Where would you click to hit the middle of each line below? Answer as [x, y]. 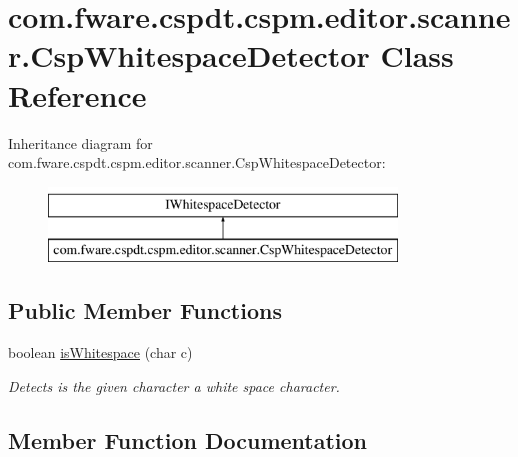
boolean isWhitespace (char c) [100, 352]
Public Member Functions [145, 310]
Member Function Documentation [188, 439]
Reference [77, 94]
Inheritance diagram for [80, 142]
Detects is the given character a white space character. [174, 385]
